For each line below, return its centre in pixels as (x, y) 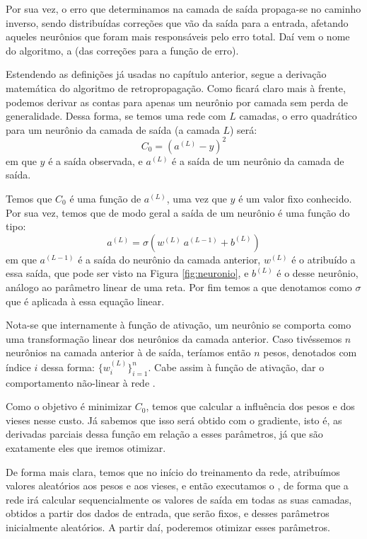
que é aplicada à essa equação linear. (85, 301)
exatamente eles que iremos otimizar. (86, 447)
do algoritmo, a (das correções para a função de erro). (122, 50)
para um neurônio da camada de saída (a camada (113, 129)
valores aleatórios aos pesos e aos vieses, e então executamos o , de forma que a (177, 486)
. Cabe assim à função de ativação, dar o (236, 367)
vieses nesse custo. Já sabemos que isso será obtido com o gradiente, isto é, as (174, 420)
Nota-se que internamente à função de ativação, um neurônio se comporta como (179, 325)
